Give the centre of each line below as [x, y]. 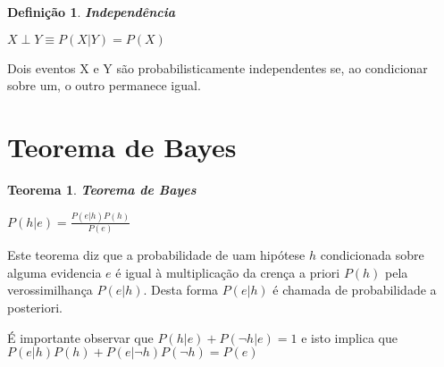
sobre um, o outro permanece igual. [104, 85]
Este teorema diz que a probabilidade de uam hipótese [156, 255]
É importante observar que [80, 337]
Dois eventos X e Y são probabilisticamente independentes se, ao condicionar [218, 67]
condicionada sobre [372, 255]
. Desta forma [181, 290]
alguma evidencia [54, 272]
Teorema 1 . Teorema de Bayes [102, 189]
